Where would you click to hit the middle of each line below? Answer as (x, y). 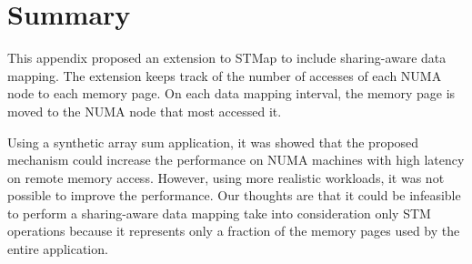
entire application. (58, 249)
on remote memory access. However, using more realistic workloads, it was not (226, 177)
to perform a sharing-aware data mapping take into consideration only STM (219, 213)
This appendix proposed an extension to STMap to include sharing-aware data (227, 58)
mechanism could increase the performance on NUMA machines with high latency (236, 160)
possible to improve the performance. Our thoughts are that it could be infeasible (234, 195)
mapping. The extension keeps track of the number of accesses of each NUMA (225, 75)
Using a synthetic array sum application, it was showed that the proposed (213, 142)
